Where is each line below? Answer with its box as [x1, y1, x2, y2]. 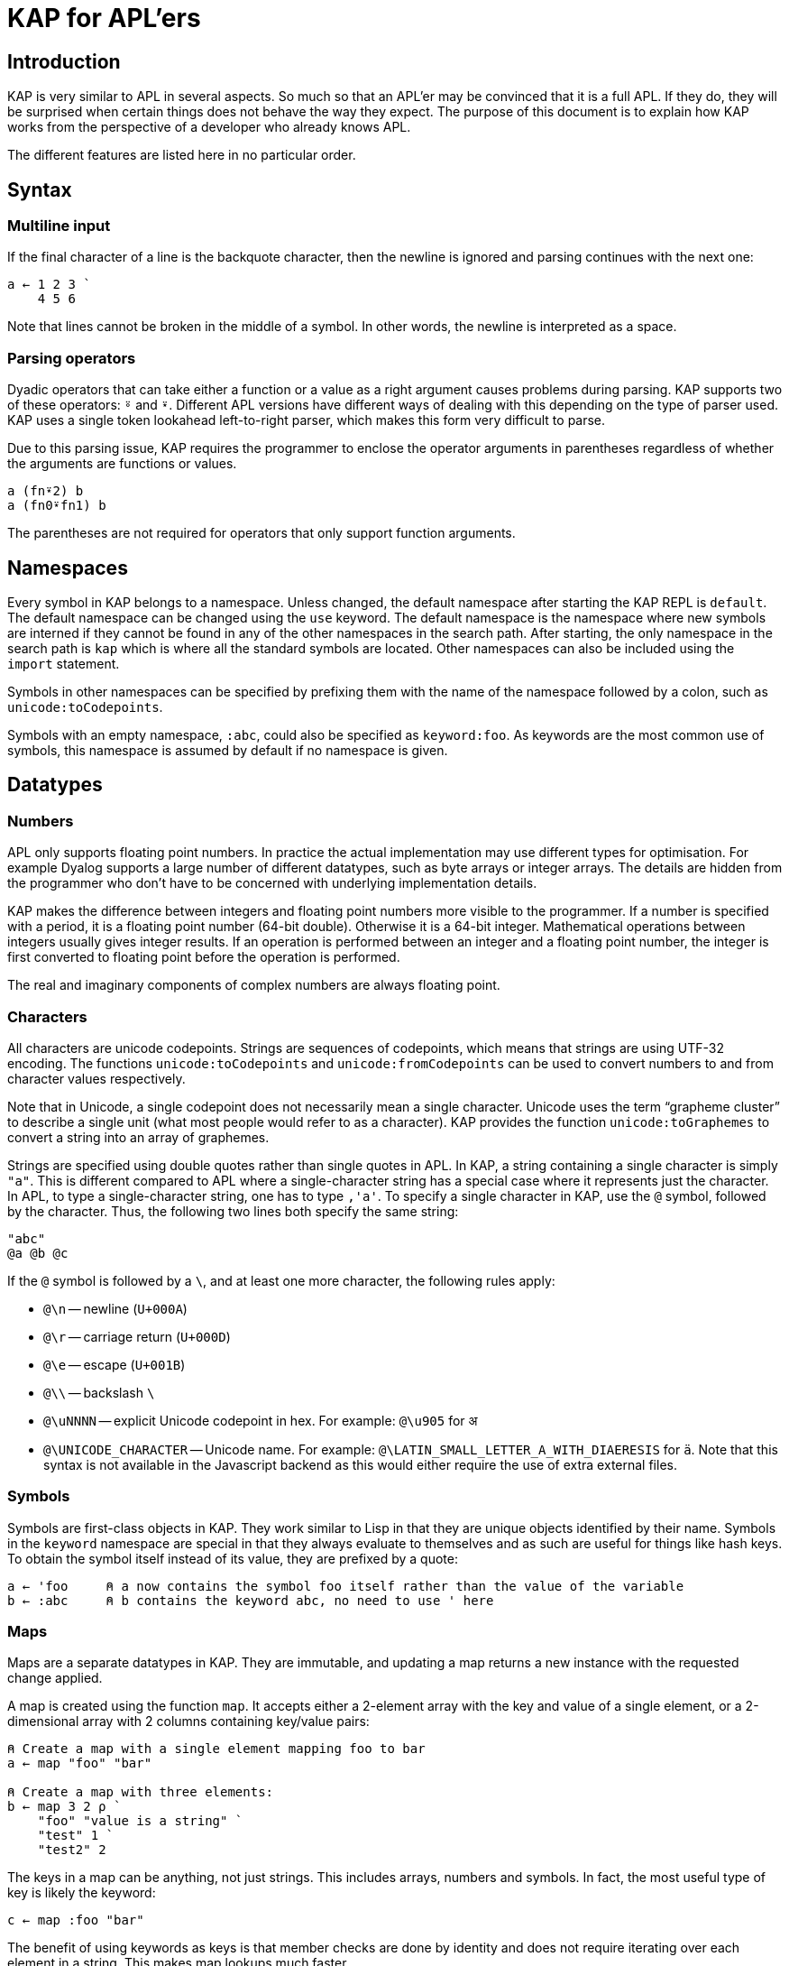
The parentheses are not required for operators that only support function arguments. [7, 525, 516, 541]
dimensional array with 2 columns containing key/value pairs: [7, 1713, 370, 1730]
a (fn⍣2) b [7, 484, 84, 499]
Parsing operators [7, 348, 136, 367]
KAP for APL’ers [7, 3, 201, 33]
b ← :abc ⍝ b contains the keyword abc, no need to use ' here [7, 1592, 494, 1608]
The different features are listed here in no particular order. [7, 147, 356, 163]
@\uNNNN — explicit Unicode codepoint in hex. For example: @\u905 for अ [43, 1412, 478, 1428]
